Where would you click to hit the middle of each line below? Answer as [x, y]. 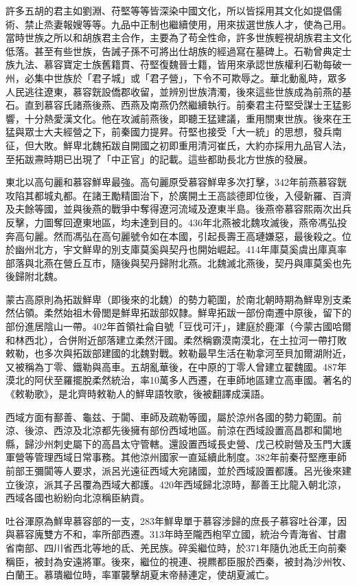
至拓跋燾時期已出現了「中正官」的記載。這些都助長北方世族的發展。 [159, 159]
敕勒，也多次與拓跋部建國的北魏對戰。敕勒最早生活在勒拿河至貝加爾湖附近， [178, 353]
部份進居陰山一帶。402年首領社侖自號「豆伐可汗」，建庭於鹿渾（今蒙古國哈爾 [178, 326]
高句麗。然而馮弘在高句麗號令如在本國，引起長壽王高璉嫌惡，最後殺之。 [178, 236]
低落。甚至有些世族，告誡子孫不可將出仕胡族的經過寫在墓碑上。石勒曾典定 [174, 51]
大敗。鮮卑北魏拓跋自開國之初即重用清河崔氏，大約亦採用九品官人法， [193, 145]
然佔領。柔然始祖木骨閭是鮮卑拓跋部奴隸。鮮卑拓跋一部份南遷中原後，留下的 [178, 313]
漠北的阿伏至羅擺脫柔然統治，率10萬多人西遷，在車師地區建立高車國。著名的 [178, 380]
